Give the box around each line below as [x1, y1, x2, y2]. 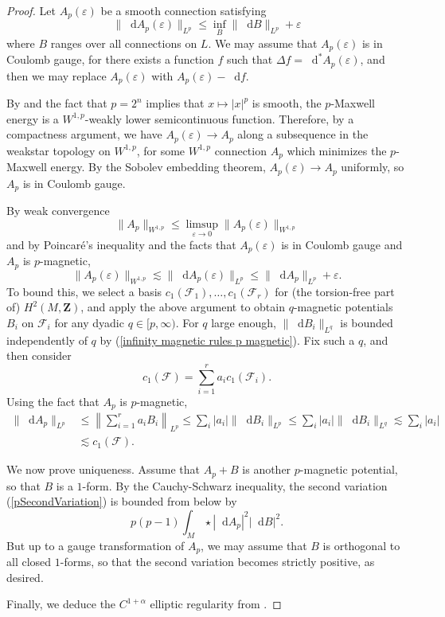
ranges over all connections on [50, 34, 197, 51]
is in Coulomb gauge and [281, 236, 403, 252]
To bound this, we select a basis [6, 283, 162, 299]
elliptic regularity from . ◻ [150, 596, 282, 612]
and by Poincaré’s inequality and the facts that [6, 236, 236, 252]
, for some [136, 142, 185, 158]
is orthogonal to [322, 537, 400, 553]
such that [226, 51, 273, 68]
